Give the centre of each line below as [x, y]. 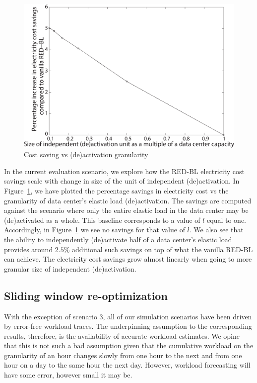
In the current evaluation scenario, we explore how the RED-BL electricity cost [125, 171]
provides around [29, 249]
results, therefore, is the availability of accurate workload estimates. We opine [122, 335]
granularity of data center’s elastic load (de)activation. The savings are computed [128, 200]
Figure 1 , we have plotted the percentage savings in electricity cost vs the [116, 190]
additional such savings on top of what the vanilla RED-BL [162, 249]
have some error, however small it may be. [68, 375]
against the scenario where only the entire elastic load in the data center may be [126, 210]
